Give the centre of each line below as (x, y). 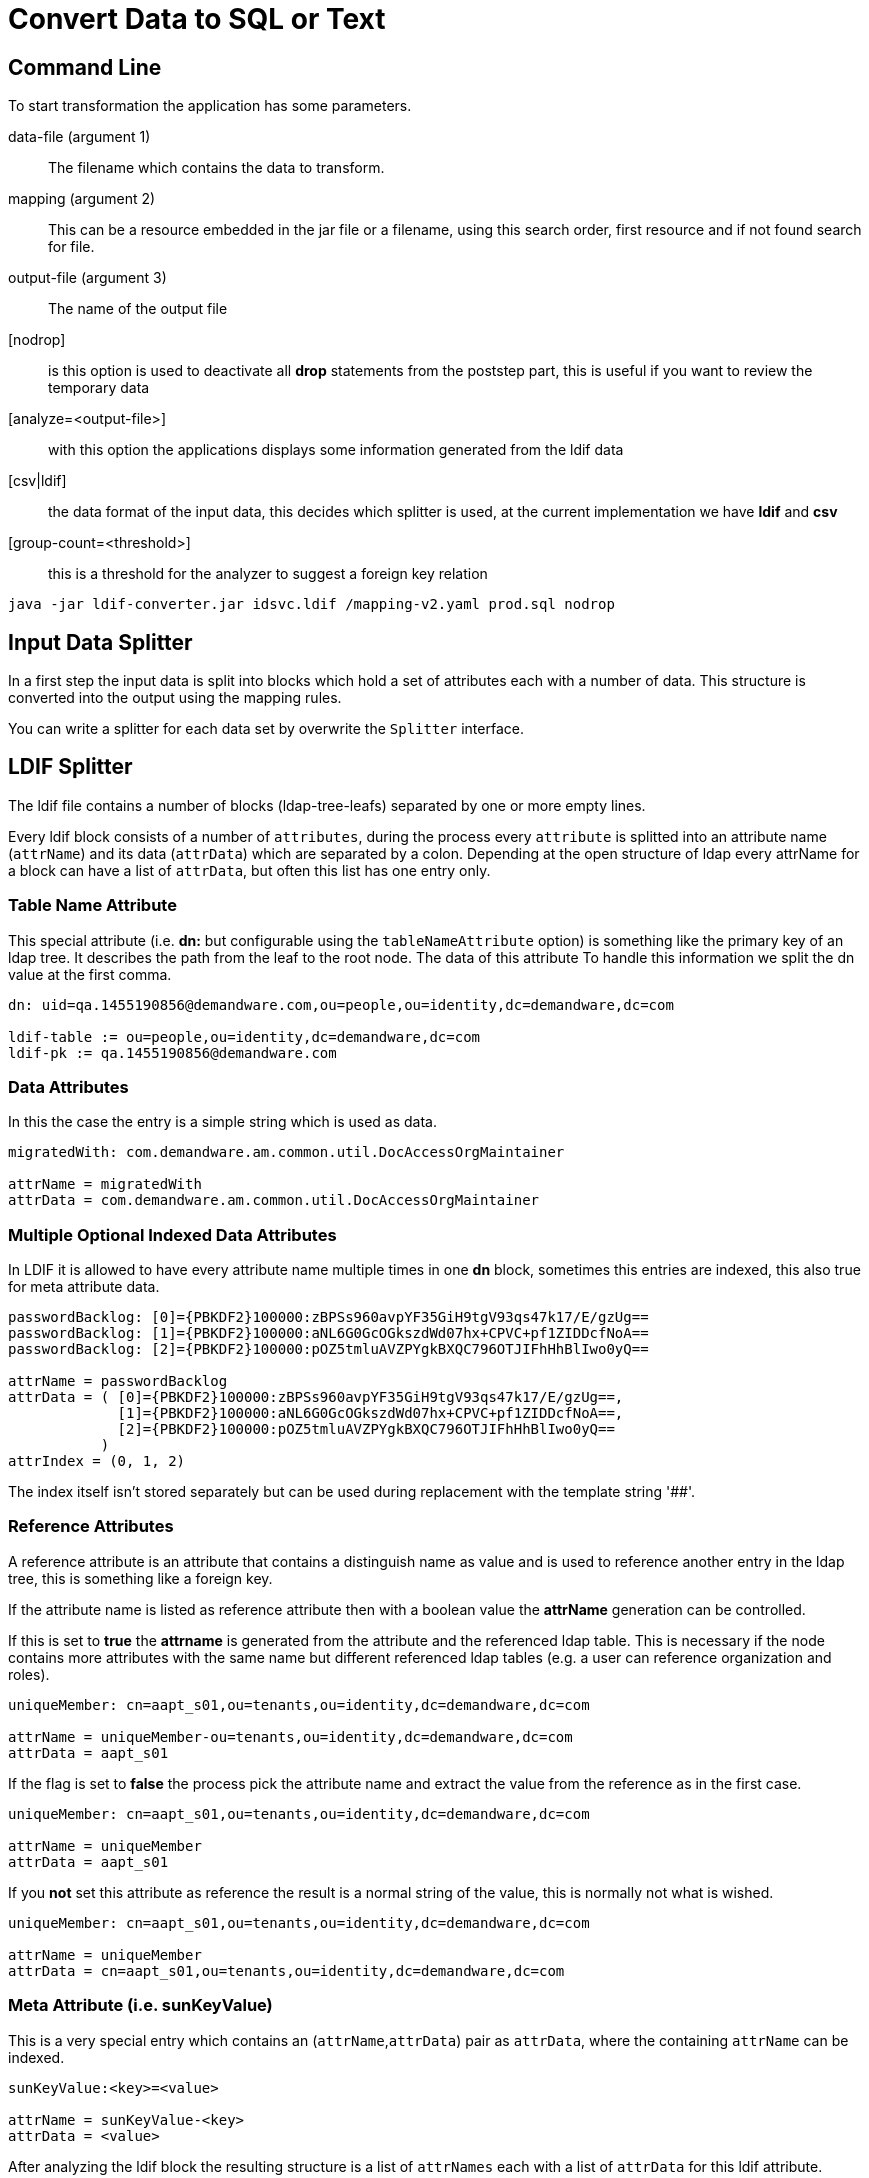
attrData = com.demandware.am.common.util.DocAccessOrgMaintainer (274, 1200)
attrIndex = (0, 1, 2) (97, 1461)
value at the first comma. (90, 974)
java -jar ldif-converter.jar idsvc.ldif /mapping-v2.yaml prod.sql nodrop (311, 604)
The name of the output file (138, 309)
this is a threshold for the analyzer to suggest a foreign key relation (268, 574)
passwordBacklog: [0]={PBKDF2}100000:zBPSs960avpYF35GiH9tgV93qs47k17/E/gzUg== (328, 1317)
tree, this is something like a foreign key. (140, 1578)
